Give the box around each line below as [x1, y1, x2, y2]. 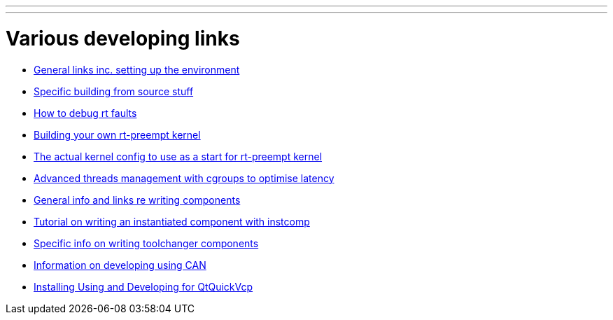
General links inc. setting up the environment [34, 63, 240, 76]
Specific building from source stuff [34, 85, 194, 97]
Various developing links [6, 26, 240, 50]
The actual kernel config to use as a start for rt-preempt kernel [34, 150, 323, 162]
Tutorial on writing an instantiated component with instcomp [34, 215, 310, 228]
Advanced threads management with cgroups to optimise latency [34, 172, 334, 184]
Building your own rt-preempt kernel [34, 128, 201, 141]
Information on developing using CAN [34, 258, 206, 271]
